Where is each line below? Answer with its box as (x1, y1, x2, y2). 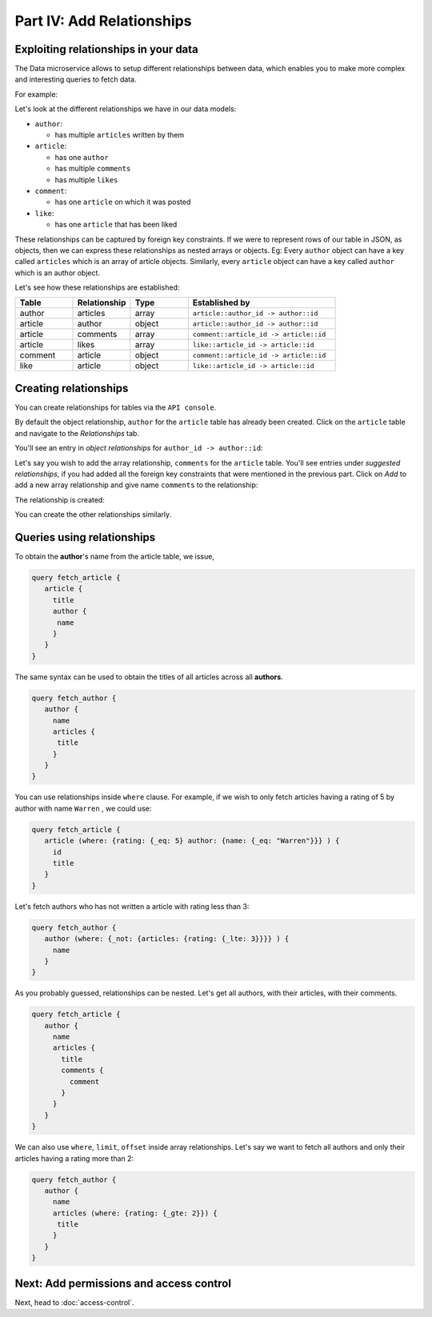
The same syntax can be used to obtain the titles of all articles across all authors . (14, 672, 283, 682)
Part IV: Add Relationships (14, 12, 192, 30)
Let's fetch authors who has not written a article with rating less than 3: (14, 901, 250, 911)
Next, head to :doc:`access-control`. (14, 1297, 134, 1307)
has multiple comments (54, 164, 131, 174)
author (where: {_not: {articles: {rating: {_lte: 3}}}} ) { (44, 935, 290, 943)
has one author (54, 152, 109, 162)
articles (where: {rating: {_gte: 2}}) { (52, 1208, 218, 1218)
